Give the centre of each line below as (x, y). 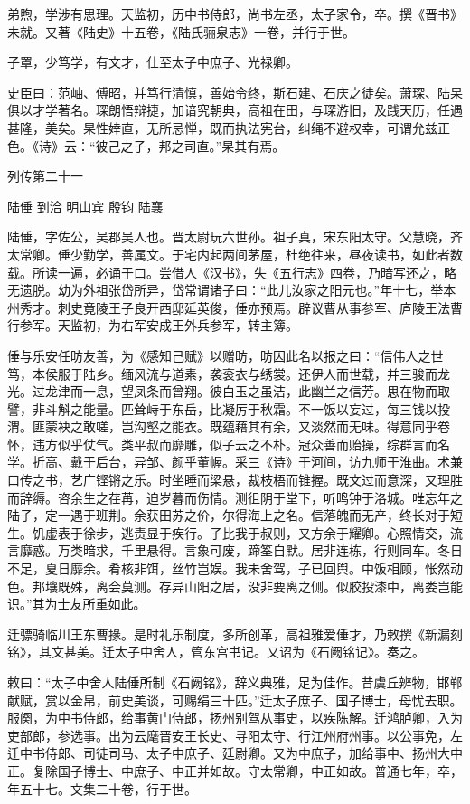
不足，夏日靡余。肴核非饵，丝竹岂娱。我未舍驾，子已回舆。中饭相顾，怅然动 (235, 568)
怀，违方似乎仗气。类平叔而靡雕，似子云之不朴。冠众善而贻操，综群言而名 (229, 444)
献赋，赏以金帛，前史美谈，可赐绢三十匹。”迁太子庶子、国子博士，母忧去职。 (235, 700)
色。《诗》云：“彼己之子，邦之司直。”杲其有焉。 (146, 145)
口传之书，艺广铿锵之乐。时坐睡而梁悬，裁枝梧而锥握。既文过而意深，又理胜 (235, 480)
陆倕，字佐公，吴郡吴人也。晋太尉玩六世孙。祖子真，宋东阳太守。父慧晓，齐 (235, 236)
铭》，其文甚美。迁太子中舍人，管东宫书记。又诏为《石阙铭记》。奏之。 (216, 652)
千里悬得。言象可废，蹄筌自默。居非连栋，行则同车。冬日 (291, 550)
